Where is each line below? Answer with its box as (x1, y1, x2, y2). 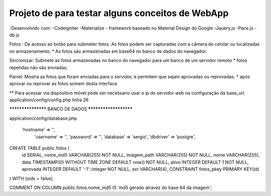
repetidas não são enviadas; (9, 64, 68, 70)
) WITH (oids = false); (9, 175, 54, 181)
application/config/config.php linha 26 (9, 97, 89, 103)
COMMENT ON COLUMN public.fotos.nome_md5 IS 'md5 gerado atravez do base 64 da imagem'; (9, 184, 212, 190)
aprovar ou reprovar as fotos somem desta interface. (9, 81, 119, 87)
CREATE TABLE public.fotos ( (9, 145, 70, 151)
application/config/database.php (9, 115, 77, 121)
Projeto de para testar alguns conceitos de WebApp (9, 8, 229, 19)
